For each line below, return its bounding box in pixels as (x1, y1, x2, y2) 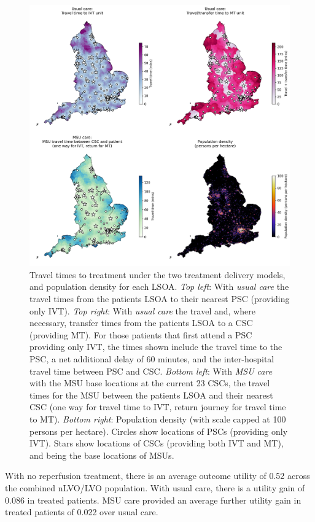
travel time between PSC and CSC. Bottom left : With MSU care (29, 364, 273, 377)
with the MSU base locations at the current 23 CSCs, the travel (29, 376, 270, 389)
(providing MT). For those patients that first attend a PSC (29, 328, 252, 341)
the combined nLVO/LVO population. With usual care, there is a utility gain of (5, 481, 305, 494)
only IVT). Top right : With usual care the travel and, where (29, 304, 255, 317)
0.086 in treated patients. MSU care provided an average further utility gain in (5, 493, 301, 506)
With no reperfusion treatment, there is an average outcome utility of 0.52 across (5, 469, 310, 482)
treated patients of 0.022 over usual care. (5, 505, 158, 518)
